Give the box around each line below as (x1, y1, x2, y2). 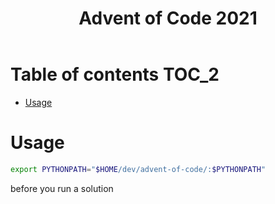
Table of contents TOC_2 (10, 63, 220, 86)
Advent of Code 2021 (78, 7, 258, 30)
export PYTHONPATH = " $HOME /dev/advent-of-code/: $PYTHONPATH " (10, 164, 267, 174)
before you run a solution (10, 182, 114, 194)
